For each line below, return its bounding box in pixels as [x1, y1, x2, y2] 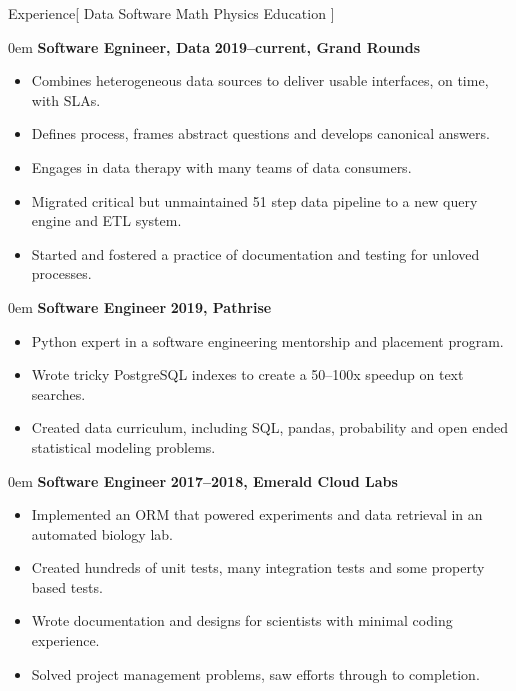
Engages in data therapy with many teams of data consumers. [31, 156, 412, 177]
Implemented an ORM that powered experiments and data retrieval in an [31, 504, 483, 525]
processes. [31, 263, 92, 284]
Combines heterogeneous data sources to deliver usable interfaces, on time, [31, 70, 489, 91]
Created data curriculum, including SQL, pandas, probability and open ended [31, 417, 508, 438]
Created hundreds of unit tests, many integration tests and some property [31, 557, 485, 578]
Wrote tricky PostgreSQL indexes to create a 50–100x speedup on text [31, 364, 464, 385]
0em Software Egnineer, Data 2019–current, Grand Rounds [8, 36, 421, 57]
